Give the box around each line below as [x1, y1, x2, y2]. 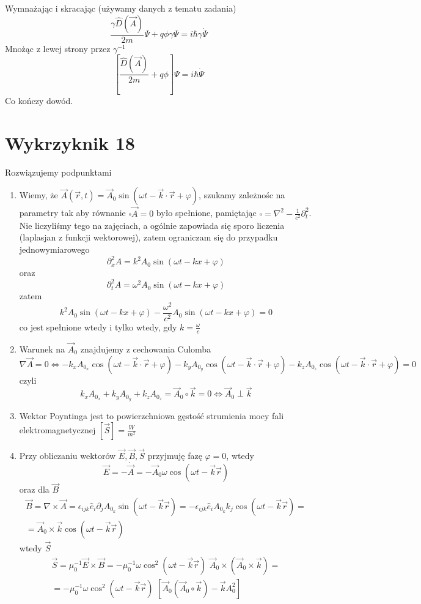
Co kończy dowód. [5, 94, 73, 107]
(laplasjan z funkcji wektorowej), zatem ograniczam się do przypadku [19, 231, 278, 244]
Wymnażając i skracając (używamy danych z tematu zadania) [5, 2, 236, 14]
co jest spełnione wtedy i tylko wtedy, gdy [19, 320, 177, 333]
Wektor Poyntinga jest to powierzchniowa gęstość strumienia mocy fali [19, 409, 284, 422]
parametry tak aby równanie [19, 206, 126, 219]
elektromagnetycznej [19, 423, 96, 436]
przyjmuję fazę [147, 449, 202, 461]
